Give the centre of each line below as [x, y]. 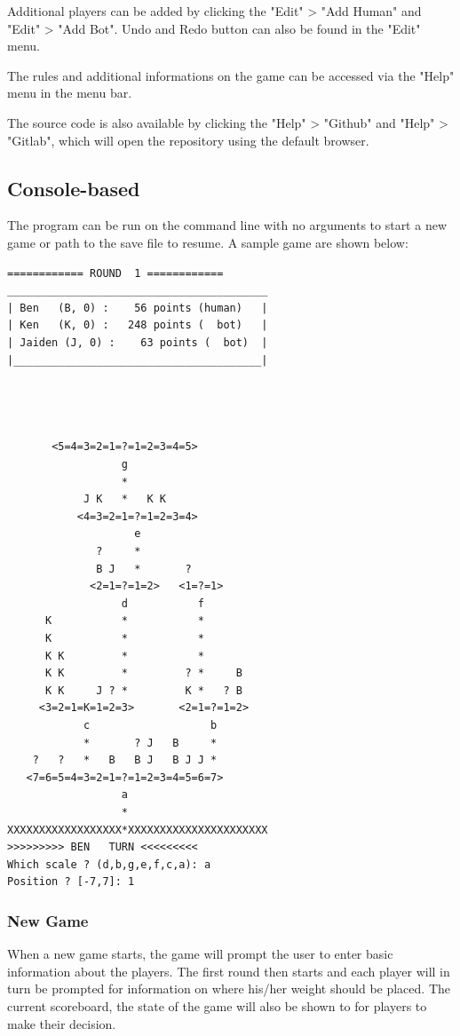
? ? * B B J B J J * [125, 760]
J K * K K [124, 499]
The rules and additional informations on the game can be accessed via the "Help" [231, 75]
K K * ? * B [143, 673]
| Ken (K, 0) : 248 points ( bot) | [138, 325]
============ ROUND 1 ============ [115, 273]
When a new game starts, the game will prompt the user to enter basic [200, 954]
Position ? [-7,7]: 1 [71, 882]
